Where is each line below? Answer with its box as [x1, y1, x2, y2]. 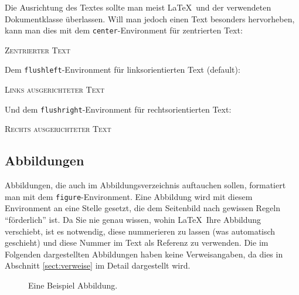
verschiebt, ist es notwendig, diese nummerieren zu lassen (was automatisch [5, 225, 276, 237]
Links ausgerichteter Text [5, 83, 105, 96]
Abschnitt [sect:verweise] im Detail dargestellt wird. [5, 259, 191, 272]
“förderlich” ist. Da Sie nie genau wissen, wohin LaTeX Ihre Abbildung [5, 213, 261, 225]
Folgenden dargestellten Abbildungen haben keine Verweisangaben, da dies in [5, 247, 283, 260]
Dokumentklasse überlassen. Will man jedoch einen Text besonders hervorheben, [5, 12, 295, 25]
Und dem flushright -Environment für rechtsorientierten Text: [5, 103, 232, 115]
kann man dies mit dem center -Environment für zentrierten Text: [5, 24, 243, 36]
